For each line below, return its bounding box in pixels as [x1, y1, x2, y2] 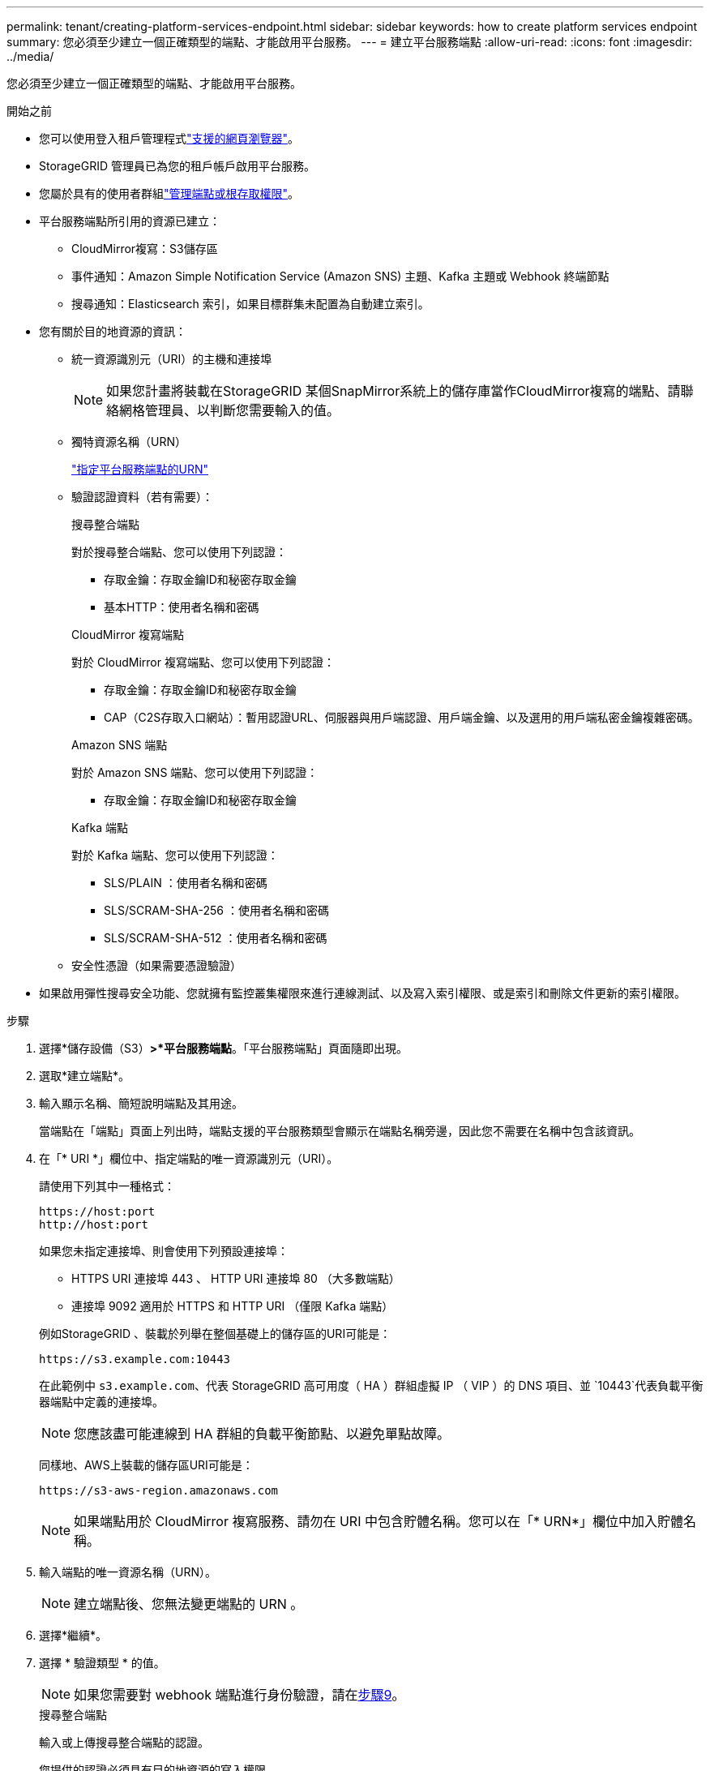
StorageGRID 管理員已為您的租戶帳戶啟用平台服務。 [39, 159, 315, 173]
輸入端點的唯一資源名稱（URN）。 [39, 1565, 216, 1579]
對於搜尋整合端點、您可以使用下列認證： [71, 545, 287, 559]
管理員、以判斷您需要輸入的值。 [145, 402, 340, 418]
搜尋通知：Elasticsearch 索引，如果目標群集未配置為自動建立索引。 [71, 297, 430, 311]
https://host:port [39, 1205, 156, 1218]
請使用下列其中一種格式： [39, 1179, 175, 1193]
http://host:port [39, 1218, 148, 1231]
